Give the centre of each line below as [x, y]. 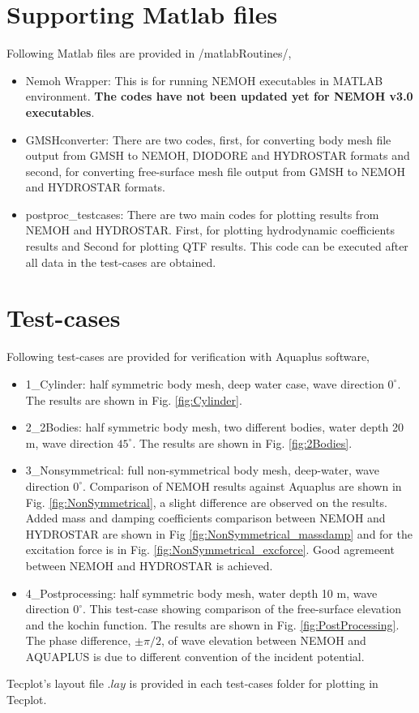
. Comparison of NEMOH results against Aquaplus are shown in [242, 485]
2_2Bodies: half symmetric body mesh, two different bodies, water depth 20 [214, 427]
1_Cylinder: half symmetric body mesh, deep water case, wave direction [205, 383]
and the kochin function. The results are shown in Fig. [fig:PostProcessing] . [212, 624]
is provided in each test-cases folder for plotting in [254, 683]
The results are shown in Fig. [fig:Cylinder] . [134, 399]
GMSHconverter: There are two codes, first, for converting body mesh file [208, 139]
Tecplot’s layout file [55, 683]
